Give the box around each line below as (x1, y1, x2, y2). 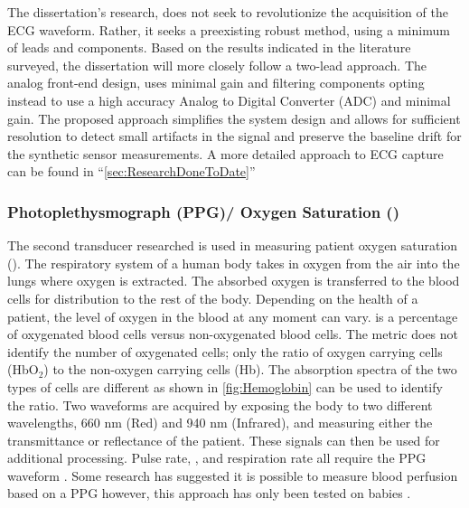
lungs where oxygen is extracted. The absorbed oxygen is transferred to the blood (7, 271, 460, 290)
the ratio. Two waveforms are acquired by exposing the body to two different (7, 395, 433, 414)
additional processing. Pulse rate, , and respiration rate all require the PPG (7, 448, 427, 467)
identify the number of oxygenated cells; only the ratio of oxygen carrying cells (7, 342, 443, 361)
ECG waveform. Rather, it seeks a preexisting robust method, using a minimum (7, 20, 450, 39)
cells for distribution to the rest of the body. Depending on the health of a (7, 288, 418, 307)
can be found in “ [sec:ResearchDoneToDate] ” (7, 162, 256, 181)
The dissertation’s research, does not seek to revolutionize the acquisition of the (7, 3, 448, 21)
